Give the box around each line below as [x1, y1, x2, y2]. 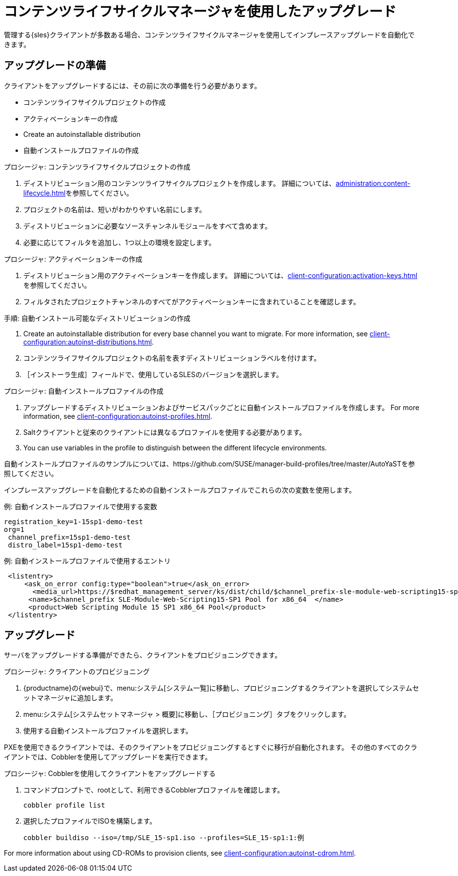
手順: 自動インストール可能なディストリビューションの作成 [4, 314, 191, 322]
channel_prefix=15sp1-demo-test [8, 533, 131, 541]
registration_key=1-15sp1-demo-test [4, 517, 143, 526]
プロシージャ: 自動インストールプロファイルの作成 [4, 386, 164, 395]
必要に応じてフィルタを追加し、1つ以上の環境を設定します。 [23, 238, 216, 247]
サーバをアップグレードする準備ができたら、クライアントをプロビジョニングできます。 [4, 651, 281, 660]
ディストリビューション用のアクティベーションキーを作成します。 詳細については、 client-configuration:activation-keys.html [23, 271, 418, 280]
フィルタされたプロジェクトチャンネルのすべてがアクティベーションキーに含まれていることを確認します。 [23, 297, 360, 306]
